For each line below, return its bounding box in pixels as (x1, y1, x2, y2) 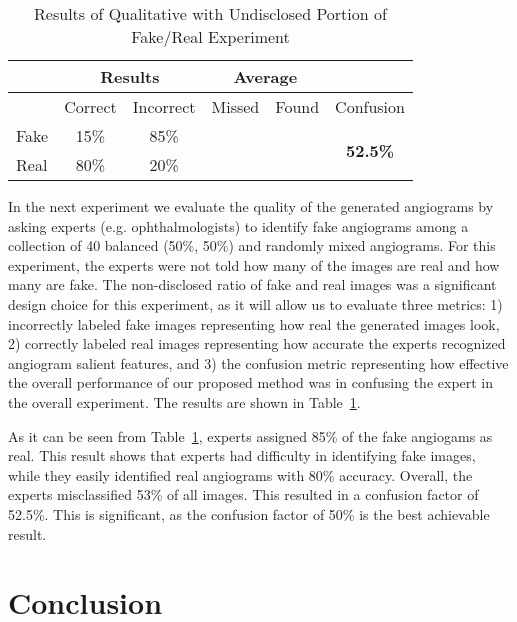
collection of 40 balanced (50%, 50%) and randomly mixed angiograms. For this (8, 235, 496, 256)
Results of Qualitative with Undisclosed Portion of (34, 2, 387, 25)
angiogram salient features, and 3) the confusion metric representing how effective (8, 352, 509, 373)
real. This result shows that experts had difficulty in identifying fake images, (8, 445, 476, 466)
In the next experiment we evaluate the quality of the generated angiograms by (8, 196, 494, 216)
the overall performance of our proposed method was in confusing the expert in (8, 372, 494, 393)
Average (233, 65, 298, 88)
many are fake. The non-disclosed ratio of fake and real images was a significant (8, 274, 497, 295)
